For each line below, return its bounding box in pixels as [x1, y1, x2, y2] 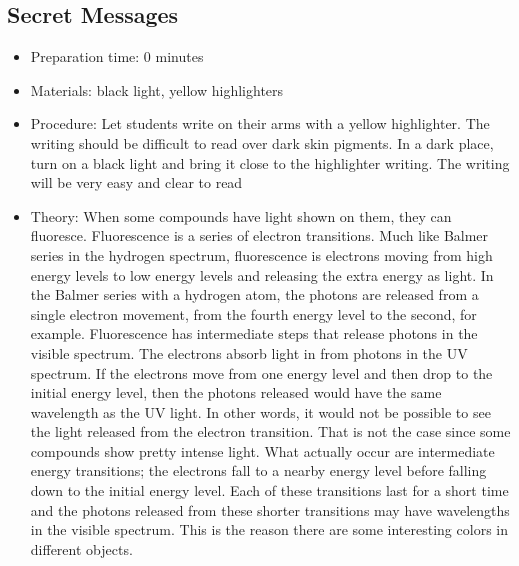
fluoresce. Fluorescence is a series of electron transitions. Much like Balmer [30, 225, 489, 246]
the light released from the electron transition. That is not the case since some [30, 421, 511, 442]
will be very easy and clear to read [30, 172, 243, 193]
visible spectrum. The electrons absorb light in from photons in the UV [30, 342, 468, 363]
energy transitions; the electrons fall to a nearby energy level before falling [30, 460, 487, 481]
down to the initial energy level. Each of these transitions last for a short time [30, 480, 509, 501]
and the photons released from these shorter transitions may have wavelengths [30, 499, 510, 520]
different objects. [30, 538, 133, 559]
